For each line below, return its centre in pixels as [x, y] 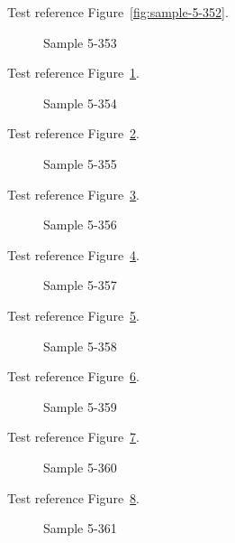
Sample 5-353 [80, 42]
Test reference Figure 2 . [73, 133]
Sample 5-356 [80, 225]
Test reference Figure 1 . [73, 73]
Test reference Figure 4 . [73, 254]
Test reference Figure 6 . [73, 376]
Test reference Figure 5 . [73, 315]
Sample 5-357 [80, 285]
